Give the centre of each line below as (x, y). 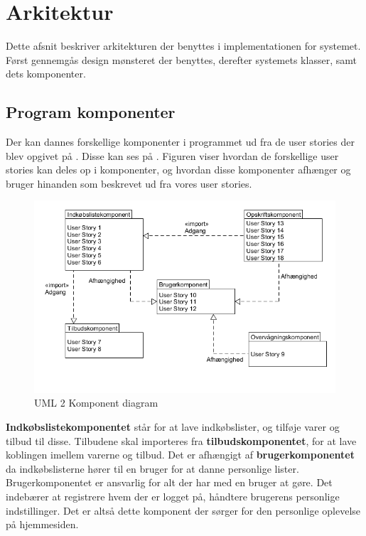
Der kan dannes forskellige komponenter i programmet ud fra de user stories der (180, 142)
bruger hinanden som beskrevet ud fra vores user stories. (129, 183)
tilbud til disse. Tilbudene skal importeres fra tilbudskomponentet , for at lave (181, 440)
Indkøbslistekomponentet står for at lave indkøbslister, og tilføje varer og (173, 427)
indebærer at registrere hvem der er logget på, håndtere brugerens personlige (173, 497)
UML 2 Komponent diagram (96, 403)
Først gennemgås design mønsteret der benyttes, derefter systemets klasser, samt (181, 59)
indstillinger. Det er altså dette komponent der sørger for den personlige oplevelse (183, 510)
